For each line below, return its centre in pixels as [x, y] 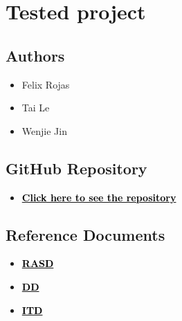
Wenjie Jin [44, 130]
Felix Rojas [46, 84]
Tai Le [36, 108]
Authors [35, 55]
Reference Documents [85, 234]
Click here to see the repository [99, 197]
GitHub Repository [76, 168]
